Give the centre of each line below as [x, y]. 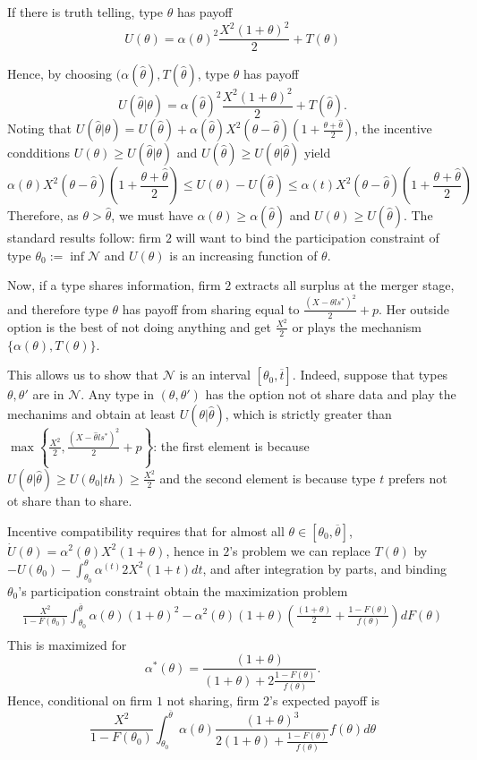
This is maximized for [67, 644]
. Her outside [414, 308]
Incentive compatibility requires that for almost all [146, 530]
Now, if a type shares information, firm [114, 285]
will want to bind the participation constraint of [307, 238]
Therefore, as [43, 215]
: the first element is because [231, 445]
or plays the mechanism [357, 326]
